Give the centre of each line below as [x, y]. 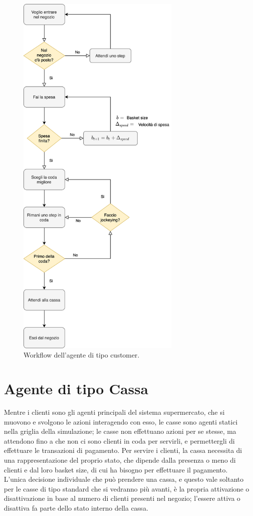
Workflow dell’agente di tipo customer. [81, 355]
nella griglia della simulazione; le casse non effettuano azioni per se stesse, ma [120, 431]
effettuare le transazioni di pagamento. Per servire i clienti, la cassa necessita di [123, 450]
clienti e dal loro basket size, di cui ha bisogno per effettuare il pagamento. [116, 469]
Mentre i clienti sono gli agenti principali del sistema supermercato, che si [114, 412]
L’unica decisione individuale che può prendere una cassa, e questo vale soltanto [124, 479]
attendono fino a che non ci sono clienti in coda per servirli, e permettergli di [119, 440]
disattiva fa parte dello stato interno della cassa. [76, 507]
